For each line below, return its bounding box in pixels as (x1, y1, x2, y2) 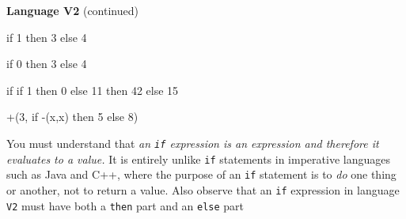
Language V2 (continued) (6, 2, 138, 18)
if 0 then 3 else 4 (6, 55, 87, 72)
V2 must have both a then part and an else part (6, 197, 245, 213)
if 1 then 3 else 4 (6, 28, 87, 45)
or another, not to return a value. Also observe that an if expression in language (6, 181, 400, 198)
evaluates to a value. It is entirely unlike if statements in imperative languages (6, 150, 390, 167)
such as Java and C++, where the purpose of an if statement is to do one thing (6, 166, 397, 183)
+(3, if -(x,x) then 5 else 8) (6, 108, 138, 125)
